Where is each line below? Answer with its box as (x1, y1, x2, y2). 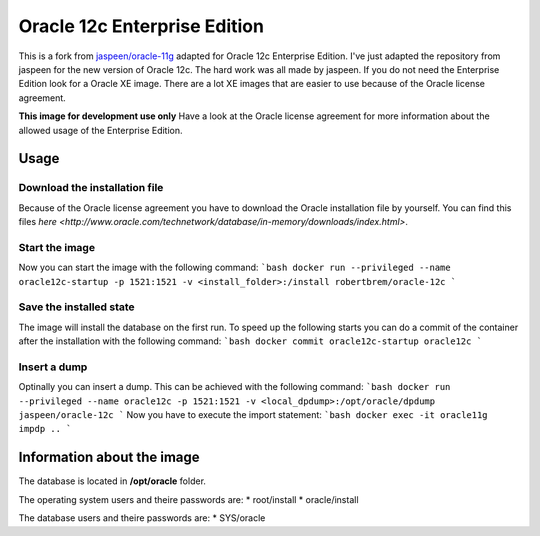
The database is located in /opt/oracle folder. (18, 475, 207, 487)
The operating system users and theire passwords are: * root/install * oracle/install (18, 493, 359, 505)
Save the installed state (18, 300, 135, 314)
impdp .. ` (18, 423, 72, 435)
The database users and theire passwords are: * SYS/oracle (18, 512, 266, 524)
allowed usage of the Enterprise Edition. (18, 124, 184, 136)
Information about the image (18, 449, 200, 466)
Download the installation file (18, 181, 164, 195)
